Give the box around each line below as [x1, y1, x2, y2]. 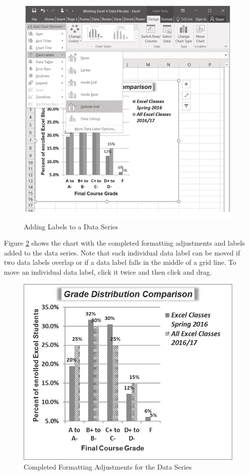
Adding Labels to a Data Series [24, 221, 118, 231]
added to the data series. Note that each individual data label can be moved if [4, 247, 240, 257]
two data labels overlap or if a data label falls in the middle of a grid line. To [4, 257, 237, 267]
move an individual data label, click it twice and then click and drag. [4, 267, 212, 277]
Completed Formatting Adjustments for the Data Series [24, 461, 192, 472]
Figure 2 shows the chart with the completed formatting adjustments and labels [4, 238, 245, 248]
